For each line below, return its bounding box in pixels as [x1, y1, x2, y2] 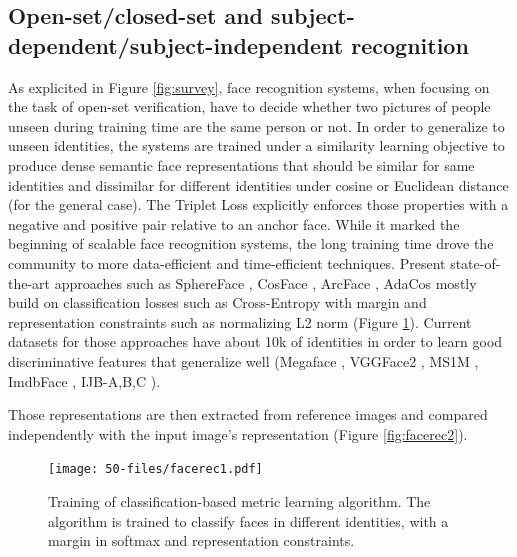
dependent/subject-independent [8, 29, 344, 60]
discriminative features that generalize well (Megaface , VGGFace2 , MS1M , [8, 350, 479, 371]
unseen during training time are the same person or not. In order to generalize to [8, 115, 505, 136]
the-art [8, 272, 51, 293]
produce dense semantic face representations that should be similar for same [8, 154, 475, 175]
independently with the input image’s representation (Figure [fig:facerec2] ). [8, 423, 468, 444]
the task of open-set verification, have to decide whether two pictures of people [8, 96, 491, 117]
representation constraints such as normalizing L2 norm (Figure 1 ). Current [8, 311, 472, 332]
